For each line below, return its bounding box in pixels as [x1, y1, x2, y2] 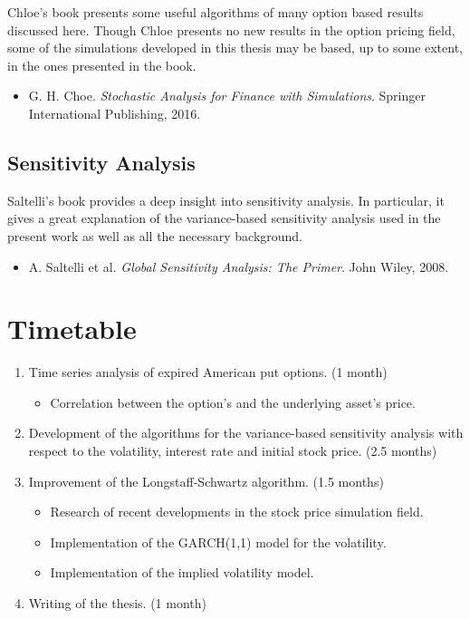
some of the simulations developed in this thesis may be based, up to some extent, [7, 38, 464, 57]
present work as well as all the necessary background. [7, 226, 303, 245]
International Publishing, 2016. [28, 103, 201, 122]
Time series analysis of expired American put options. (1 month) [28, 363, 388, 382]
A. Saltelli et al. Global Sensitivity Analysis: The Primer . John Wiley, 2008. [28, 256, 449, 276]
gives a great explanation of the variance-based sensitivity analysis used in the [7, 208, 441, 227]
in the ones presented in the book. [7, 55, 197, 74]
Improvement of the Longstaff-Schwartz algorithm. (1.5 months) [28, 471, 384, 490]
